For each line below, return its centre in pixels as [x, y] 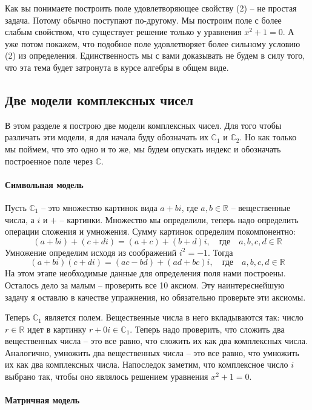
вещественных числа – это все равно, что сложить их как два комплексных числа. [156, 341]
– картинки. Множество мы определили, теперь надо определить [179, 219]
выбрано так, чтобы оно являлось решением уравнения [107, 376]
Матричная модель [42, 400]
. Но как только [268, 137]
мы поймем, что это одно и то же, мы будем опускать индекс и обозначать [143, 148]
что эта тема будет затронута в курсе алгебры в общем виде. [117, 67]
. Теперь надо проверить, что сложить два [207, 329]
